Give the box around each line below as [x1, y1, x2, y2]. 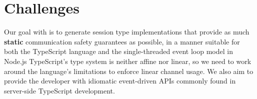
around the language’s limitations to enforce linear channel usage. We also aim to [4, 65, 253, 76]
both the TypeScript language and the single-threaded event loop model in [4, 46, 233, 56]
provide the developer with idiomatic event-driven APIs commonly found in [4, 75, 236, 86]
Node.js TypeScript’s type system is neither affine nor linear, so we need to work [4, 55, 251, 66]
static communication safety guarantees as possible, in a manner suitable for [4, 36, 240, 46]
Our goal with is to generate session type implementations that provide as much [4, 26, 249, 37]
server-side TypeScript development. [4, 85, 115, 95]
